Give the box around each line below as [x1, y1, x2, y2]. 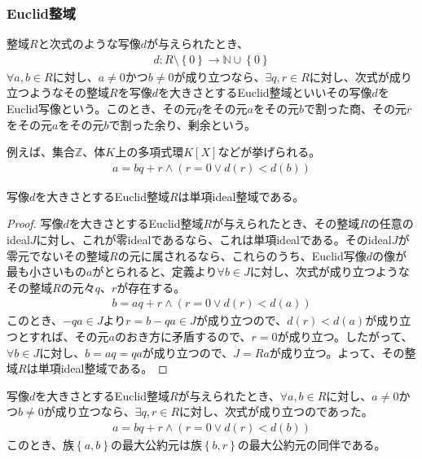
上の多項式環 [115, 143, 184, 160]
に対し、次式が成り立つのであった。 [179, 403, 373, 420]
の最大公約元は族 [110, 436, 202, 453]
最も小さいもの [7, 263, 86, 280]
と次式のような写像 [37, 35, 141, 52]
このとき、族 [7, 436, 75, 453]
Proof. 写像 [7, 215, 64, 232]
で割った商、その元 [303, 100, 407, 117]
